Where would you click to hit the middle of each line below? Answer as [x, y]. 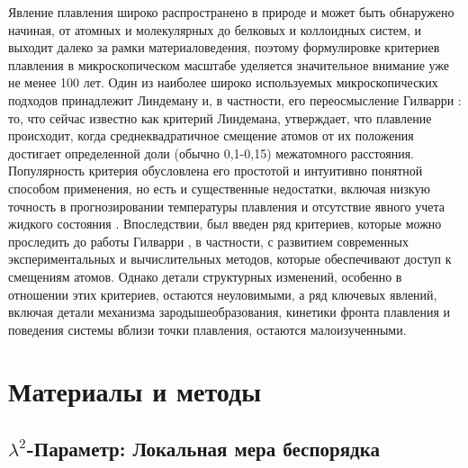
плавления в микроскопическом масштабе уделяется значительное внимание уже [229, 64]
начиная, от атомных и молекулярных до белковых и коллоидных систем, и [215, 29]
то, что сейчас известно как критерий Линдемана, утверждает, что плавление [220, 117]
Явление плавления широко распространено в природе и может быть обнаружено [231, 12]
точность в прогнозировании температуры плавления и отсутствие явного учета [227, 206]
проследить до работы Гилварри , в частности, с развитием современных [209, 241]
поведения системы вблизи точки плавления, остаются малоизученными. [207, 329]
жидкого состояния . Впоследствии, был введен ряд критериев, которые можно [225, 224]
